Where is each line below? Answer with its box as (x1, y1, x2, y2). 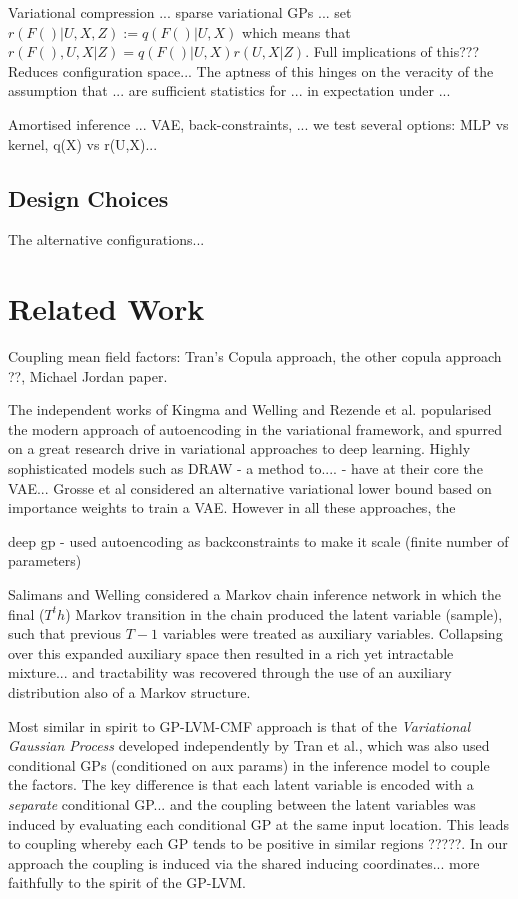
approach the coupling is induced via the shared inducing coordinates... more (8, 852, 480, 873)
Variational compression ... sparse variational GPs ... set (8, 2, 352, 22)
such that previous (8, 623, 121, 644)
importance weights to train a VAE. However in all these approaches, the (8, 497, 456, 518)
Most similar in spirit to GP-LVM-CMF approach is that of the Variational (8, 715, 471, 736)
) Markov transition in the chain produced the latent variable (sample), (65, 603, 503, 624)
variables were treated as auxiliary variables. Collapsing (162, 623, 503, 644)
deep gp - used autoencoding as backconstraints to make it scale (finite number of (8, 530, 509, 551)
